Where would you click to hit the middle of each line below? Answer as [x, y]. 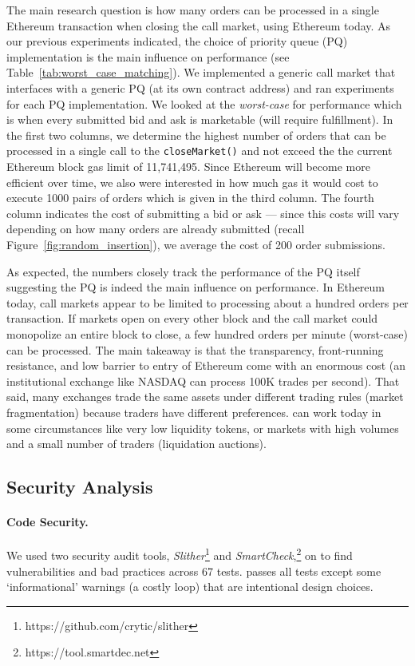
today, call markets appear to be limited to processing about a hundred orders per [207, 302]
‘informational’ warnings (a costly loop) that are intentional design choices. [190, 587]
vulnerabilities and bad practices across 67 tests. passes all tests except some [194, 571]
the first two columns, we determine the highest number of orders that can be [196, 135]
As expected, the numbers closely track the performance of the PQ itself [183, 271]
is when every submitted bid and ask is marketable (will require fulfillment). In [200, 119]
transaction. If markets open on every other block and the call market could [192, 318]
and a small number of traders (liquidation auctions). [136, 444]
